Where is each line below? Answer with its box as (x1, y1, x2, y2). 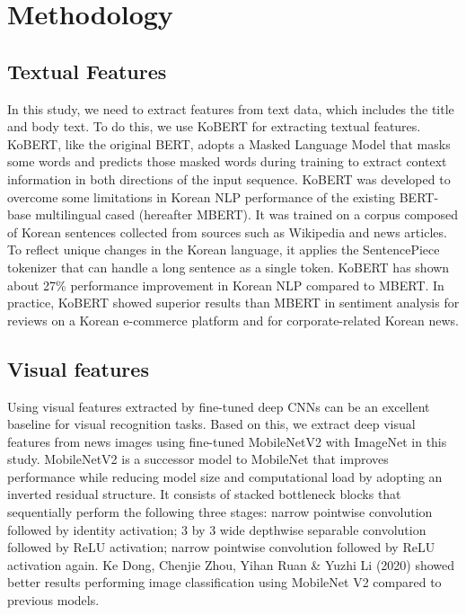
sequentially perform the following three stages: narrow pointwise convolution (7, 503, 433, 521)
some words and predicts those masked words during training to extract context (7, 152, 447, 171)
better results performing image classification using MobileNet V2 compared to (7, 573, 442, 592)
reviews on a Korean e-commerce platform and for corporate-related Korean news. (7, 310, 459, 329)
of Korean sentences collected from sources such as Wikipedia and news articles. (7, 222, 447, 241)
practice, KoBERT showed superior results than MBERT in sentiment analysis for (7, 293, 460, 312)
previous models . (7, 591, 100, 610)
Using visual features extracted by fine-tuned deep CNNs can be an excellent (7, 397, 430, 415)
